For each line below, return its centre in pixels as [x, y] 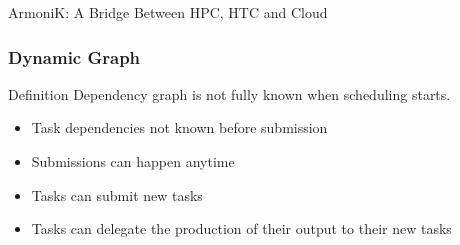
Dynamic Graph [74, 56]
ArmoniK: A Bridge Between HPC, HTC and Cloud [168, 12]
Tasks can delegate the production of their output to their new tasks [241, 228]
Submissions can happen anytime [133, 161]
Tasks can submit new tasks [117, 194]
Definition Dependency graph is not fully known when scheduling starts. [229, 93]
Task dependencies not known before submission [179, 127]
